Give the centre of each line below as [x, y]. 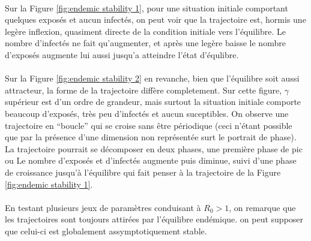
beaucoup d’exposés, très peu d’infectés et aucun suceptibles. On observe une [147, 113]
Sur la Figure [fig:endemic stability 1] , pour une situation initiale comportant [146, 7]
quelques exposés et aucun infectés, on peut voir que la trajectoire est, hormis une [155, 19]
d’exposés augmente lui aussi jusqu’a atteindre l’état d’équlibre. [122, 54]
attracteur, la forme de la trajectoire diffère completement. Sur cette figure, [143, 90]
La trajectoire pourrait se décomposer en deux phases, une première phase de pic [154, 148]
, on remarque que [262, 207]
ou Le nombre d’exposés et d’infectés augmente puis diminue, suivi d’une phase [151, 160]
